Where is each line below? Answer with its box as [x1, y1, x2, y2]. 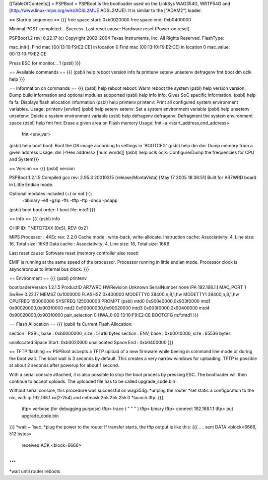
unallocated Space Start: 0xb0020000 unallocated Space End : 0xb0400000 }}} [9, 340, 174, 346]
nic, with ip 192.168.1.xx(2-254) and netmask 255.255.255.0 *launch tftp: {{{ [9, 394, 164, 400]
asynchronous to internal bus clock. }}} [9, 266, 89, 272]
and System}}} [9, 156, 39, 162]
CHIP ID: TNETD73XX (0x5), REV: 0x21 [9, 225, 88, 231]
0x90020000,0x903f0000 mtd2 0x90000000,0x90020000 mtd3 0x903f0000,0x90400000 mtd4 [9, 305, 210, 311]
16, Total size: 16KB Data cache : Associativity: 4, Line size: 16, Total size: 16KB [9, 241, 170, 247]
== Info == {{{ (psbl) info [9, 216, 60, 222]
